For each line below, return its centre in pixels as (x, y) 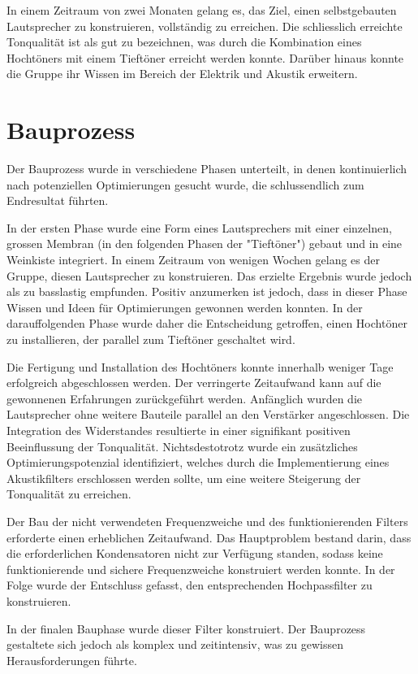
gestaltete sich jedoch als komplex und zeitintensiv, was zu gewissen (175, 644)
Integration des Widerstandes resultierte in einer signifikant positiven (179, 430)
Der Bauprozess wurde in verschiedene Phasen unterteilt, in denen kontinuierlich (207, 169)
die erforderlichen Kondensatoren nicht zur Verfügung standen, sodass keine (195, 553)
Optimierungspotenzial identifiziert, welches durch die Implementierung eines (198, 462)
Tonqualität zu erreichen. (69, 494)
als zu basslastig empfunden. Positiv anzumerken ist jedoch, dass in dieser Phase (207, 291)
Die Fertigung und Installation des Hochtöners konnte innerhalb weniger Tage (200, 366)
